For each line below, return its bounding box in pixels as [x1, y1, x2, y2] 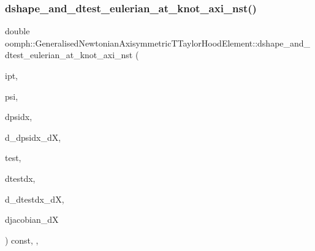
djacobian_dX [5, 213, 59, 226]
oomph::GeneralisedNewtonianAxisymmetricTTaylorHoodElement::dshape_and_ [5, 36, 311, 49]
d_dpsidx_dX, [5, 130, 61, 143]
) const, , [5, 233, 39, 246]
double [5, 24, 30, 37]
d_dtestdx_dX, [5, 192, 64, 205]
